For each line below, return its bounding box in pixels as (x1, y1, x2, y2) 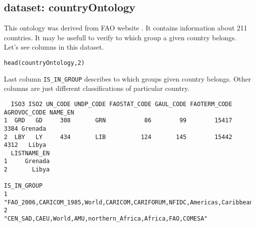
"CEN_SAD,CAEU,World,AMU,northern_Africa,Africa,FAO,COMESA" (4, 215, 208, 223)
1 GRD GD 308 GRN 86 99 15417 (4, 117, 232, 124)
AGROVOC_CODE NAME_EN (4, 109, 75, 116)
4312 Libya (4, 141, 46, 149)
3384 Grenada (4, 125, 46, 132)
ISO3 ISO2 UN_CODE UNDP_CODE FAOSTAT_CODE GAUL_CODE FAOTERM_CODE (11, 100, 232, 108)
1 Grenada (4, 158, 50, 165)
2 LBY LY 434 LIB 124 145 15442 (4, 133, 232, 141)
